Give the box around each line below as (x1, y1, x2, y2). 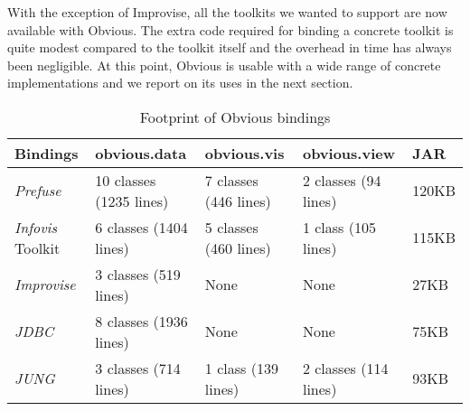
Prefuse (14, 180, 61, 201)
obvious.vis (204, 142, 285, 163)
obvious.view (302, 142, 396, 163)
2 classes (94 (302, 169, 381, 191)
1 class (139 (204, 357, 278, 378)
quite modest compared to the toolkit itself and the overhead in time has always (7, 38, 452, 57)
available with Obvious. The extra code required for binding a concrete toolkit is (7, 20, 454, 39)
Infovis (14, 216, 58, 238)
